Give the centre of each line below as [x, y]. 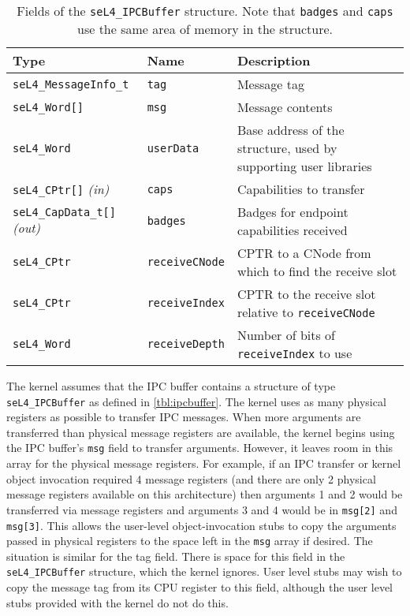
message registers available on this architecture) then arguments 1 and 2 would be [205, 494]
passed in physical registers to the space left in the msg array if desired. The [190, 541]
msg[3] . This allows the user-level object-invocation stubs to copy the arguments [201, 525]
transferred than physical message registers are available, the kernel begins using [201, 432]
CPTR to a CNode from [304, 253]
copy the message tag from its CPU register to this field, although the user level [199, 587]
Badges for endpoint [293, 212]
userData [173, 148]
